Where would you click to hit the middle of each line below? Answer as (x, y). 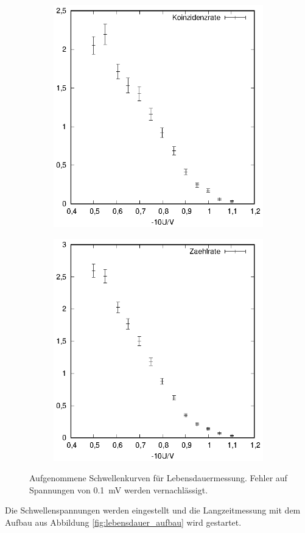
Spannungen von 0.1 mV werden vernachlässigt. (119, 489)
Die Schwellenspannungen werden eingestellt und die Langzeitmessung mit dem (153, 510)
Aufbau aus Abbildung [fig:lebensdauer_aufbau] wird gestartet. (123, 522)
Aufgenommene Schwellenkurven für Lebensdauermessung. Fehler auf (158, 478)
